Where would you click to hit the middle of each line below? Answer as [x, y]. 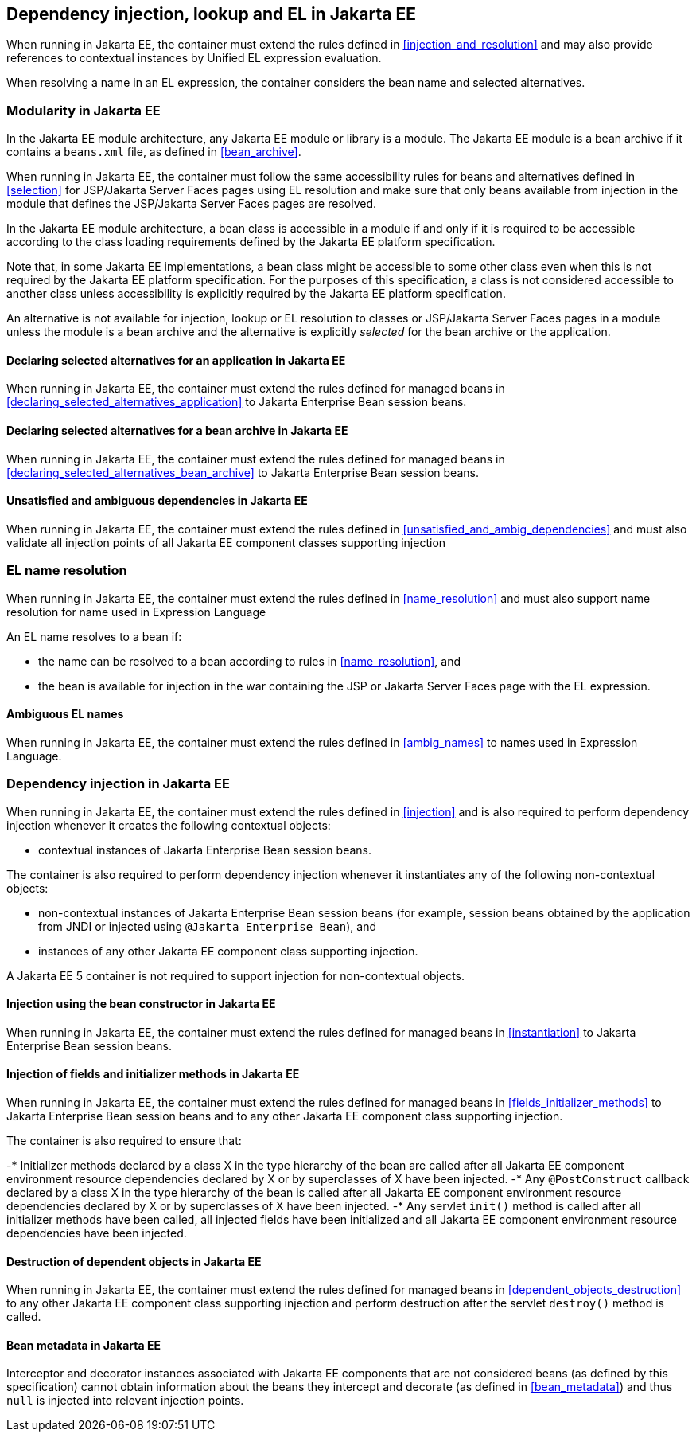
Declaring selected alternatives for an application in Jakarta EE [176, 360]
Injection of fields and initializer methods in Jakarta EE [153, 1074]
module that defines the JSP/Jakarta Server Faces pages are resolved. [192, 204]
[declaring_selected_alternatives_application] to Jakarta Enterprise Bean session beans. [237, 402]
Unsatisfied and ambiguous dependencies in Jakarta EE [157, 501]
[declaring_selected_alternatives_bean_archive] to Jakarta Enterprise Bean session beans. [243, 472]
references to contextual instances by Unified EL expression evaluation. [194, 58]
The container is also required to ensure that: [124, 1140]
